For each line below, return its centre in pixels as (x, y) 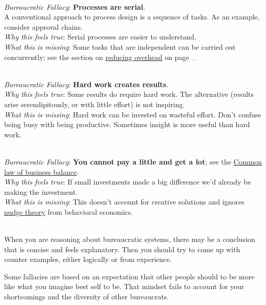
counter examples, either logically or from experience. (88, 259)
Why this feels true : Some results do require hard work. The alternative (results (129, 94)
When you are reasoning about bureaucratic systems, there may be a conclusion (130, 239)
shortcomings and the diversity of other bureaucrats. (87, 297)
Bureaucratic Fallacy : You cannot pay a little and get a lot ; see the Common (133, 161)
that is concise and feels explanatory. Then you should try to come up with (122, 249)
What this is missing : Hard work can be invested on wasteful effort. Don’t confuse (133, 114)
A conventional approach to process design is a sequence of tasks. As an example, (132, 17)
